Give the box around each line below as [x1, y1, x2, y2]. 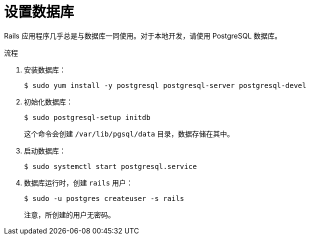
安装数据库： [24, 65, 66, 74]
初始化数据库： [24, 97, 73, 106]
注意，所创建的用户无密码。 [24, 210, 115, 219]
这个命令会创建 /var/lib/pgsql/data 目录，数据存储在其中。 [24, 129, 234, 138]
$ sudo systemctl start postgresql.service [24, 162, 197, 170]
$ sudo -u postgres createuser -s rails [24, 194, 184, 202]
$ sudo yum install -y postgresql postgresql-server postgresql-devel [24, 81, 306, 89]
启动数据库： [24, 146, 66, 155]
